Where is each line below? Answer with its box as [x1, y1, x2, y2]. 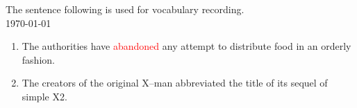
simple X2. [22, 89, 67, 103]
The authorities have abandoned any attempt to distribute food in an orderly [22, 39, 351, 53]
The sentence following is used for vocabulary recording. [6, 2, 244, 16]
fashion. [22, 52, 55, 66]
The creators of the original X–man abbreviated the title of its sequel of [22, 75, 328, 90]
